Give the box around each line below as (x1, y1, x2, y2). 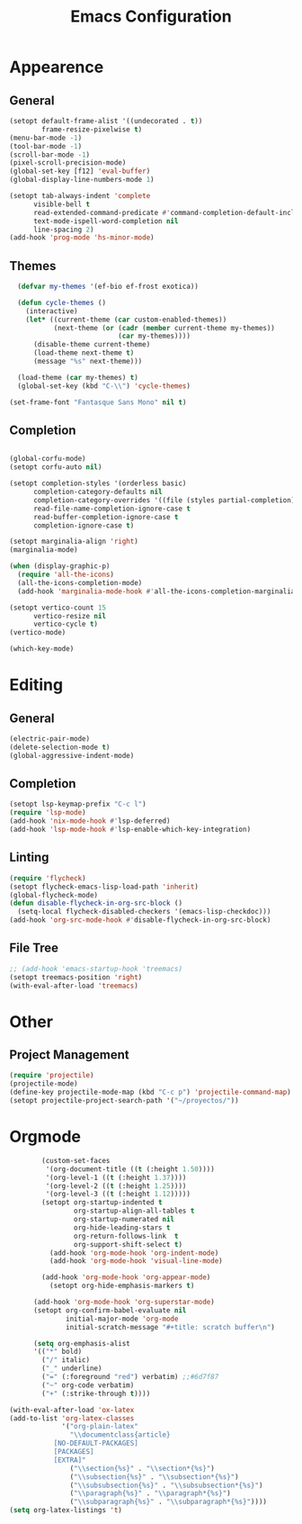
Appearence (9, 57, 104, 77)
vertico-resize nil (32, 611, 106, 620)
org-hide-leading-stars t (73, 1222, 171, 1232)
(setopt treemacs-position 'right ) (9, 972, 143, 982)
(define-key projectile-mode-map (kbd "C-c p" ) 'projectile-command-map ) (9, 1087, 292, 1097)
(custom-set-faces (41, 1156, 111, 1165)
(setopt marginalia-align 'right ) (9, 537, 139, 546)
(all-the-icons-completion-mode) (17, 578, 143, 587)
